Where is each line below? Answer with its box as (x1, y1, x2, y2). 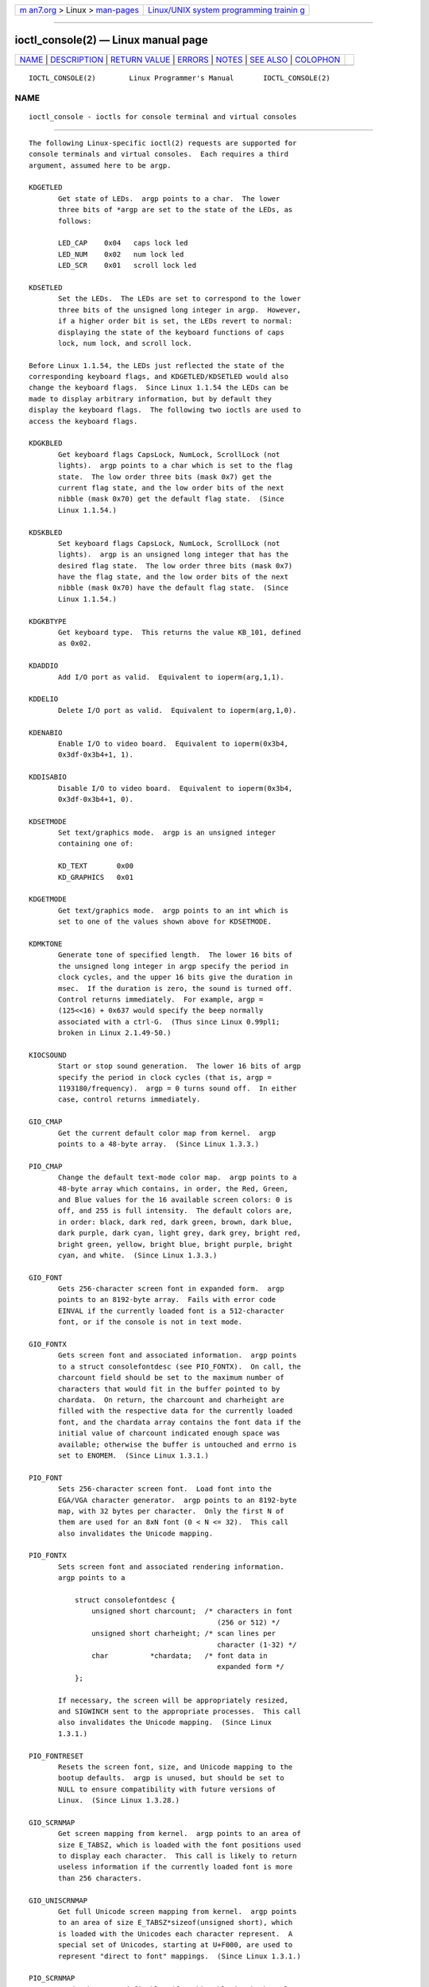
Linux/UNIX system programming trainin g (148, 5, 305, 15)
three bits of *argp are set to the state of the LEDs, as (58, 205, 293, 215)
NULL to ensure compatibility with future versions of (58, 1784, 276, 1794)
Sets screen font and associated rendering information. (58, 1562, 285, 1571)
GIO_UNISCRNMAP (29, 1896, 88, 1905)
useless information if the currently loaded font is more (58, 1862, 293, 1872)
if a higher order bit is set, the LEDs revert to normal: (58, 316, 293, 326)
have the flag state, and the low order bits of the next (58, 572, 289, 582)
